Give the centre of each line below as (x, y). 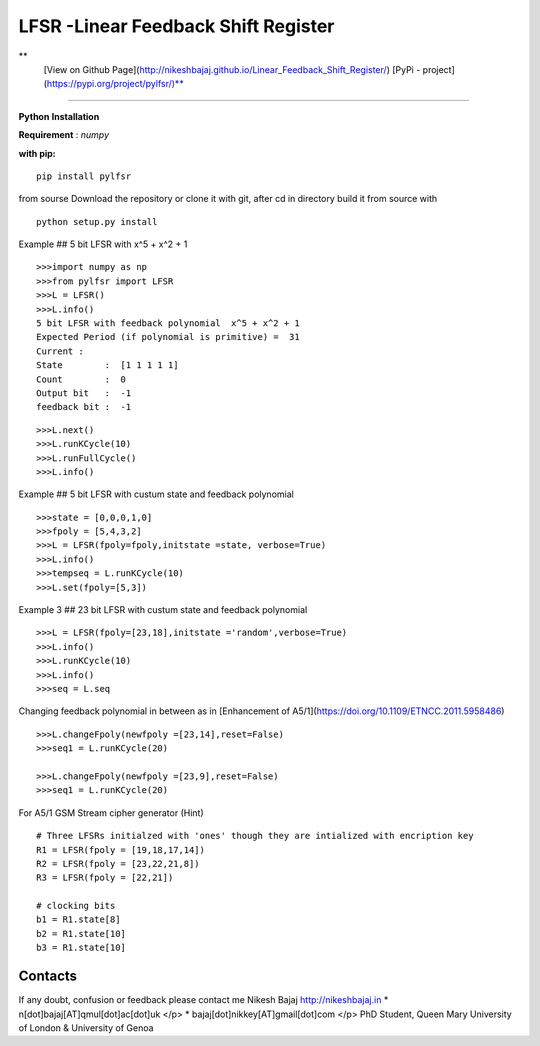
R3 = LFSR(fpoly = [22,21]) (105, 878)
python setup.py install (97, 221)
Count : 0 (81, 379)
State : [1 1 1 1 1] (107, 365)
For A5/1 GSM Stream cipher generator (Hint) (111, 812)
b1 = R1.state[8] (78, 919)
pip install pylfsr (84, 176)
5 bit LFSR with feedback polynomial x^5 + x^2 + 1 (168, 323)
